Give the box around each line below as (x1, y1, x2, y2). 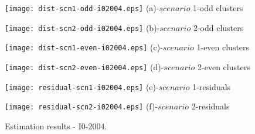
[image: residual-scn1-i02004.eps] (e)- (5, 80, 159, 92)
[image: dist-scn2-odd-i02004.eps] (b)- (5, 21, 160, 33)
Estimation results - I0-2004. (5, 119, 107, 132)
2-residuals (191, 100, 230, 112)
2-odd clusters (193, 21, 244, 33)
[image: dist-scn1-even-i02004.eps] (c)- (5, 41, 163, 53)
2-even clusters (198, 60, 250, 73)
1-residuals (192, 80, 231, 92)
